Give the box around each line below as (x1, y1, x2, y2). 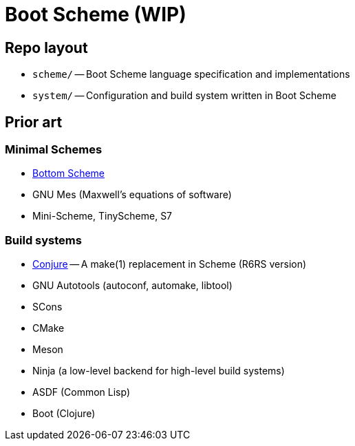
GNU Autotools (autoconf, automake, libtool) (32, 279, 233, 292)
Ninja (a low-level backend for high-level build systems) (32, 365, 285, 377)
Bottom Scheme (32, 167, 105, 180)
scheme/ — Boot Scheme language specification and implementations (32, 68, 350, 81)
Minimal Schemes (5, 142, 103, 157)
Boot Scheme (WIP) (5, 3, 186, 26)
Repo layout (5, 39, 88, 56)
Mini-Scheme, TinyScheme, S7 (32, 210, 173, 222)
